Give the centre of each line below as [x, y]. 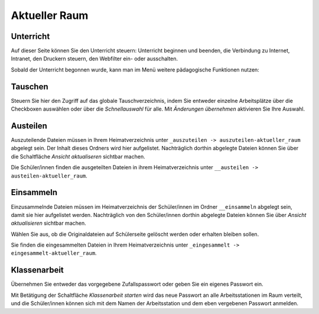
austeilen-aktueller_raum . [49, 176]
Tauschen [30, 87]
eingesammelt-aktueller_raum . [54, 253]
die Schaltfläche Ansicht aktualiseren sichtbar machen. [78, 156]
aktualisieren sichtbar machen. [48, 223]
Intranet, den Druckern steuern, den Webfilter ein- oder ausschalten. [95, 59]
